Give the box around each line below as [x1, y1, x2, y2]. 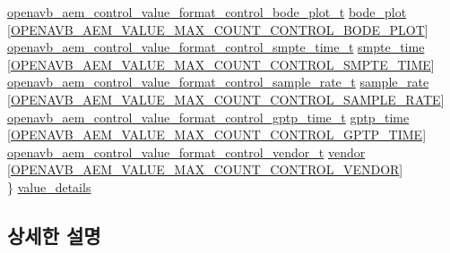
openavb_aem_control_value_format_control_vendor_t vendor [7, 142, 366, 161]
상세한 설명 [7, 221, 101, 249]
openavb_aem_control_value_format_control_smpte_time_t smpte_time [7, 38, 425, 56]
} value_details [7, 177, 91, 196]
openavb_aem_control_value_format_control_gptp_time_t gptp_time [7, 107, 410, 126]
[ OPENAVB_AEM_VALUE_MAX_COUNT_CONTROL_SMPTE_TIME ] [7, 55, 435, 73]
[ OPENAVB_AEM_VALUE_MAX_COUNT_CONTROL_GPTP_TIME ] [7, 125, 427, 144]
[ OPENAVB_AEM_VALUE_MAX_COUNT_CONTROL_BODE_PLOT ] [7, 20, 428, 38]
